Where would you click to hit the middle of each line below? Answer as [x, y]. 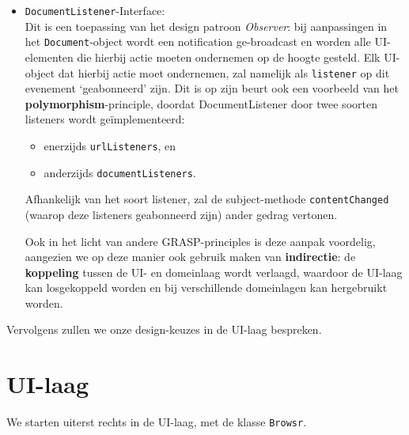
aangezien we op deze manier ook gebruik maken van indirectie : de [190, 257]
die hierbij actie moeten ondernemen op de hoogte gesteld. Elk [229, 57]
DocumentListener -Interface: [95, 10]
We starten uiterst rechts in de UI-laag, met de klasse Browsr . [157, 422]
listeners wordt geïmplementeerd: [105, 119]
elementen [49, 57]
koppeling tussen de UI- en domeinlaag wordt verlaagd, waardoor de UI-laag [214, 272]
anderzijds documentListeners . [120, 172]
